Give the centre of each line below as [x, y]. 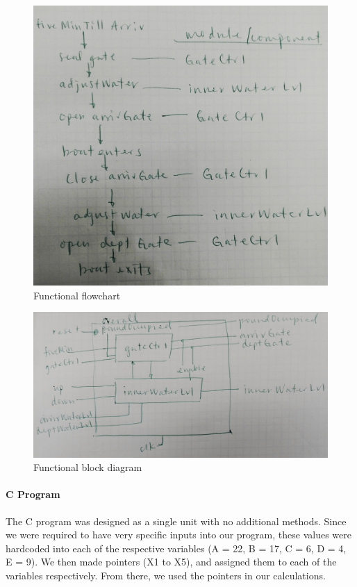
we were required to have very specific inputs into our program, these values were [178, 535]
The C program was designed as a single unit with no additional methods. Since [176, 521]
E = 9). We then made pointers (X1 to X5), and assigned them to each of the [171, 562]
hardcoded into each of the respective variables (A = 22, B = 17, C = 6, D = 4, [176, 548]
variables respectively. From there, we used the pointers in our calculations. [166, 575]
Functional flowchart [77, 295]
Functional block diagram [88, 467]
